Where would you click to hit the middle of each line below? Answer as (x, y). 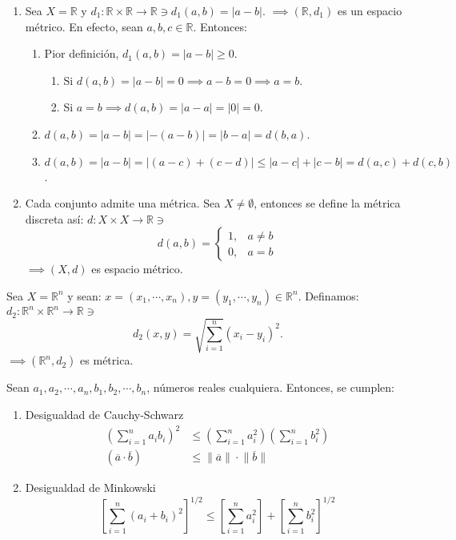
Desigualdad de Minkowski (90, 488)
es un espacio (370, 10)
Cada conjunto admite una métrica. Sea (123, 203)
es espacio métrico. (137, 269)
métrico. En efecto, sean (84, 26)
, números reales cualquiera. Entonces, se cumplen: (270, 387)
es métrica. (107, 360)
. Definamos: (328, 295)
